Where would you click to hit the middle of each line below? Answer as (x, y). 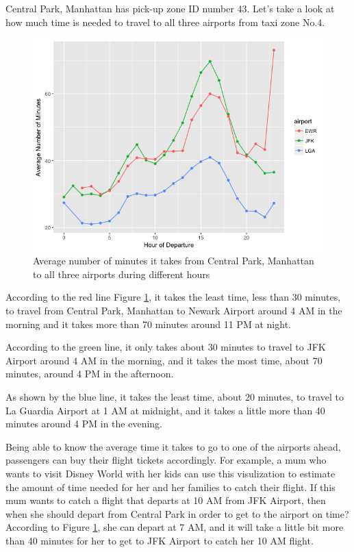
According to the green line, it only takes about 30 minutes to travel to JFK (166, 347)
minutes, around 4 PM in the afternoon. (90, 374)
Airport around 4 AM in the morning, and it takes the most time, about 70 (164, 360)
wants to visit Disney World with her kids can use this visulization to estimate (170, 474)
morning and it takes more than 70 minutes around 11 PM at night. (148, 324)
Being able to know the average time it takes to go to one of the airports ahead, (173, 446)
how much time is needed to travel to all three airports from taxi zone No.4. (165, 22)
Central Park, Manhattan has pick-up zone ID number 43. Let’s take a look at (170, 8)
